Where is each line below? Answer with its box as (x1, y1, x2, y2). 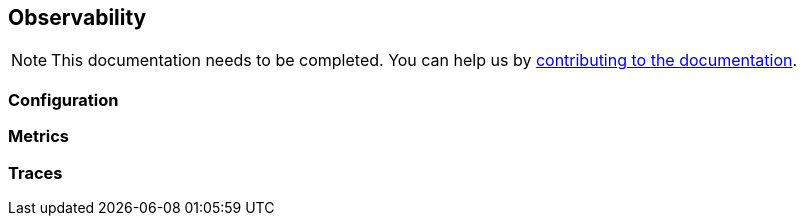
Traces (8, 162, 63, 183)
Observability (8, 5, 147, 30)
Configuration (8, 89, 119, 110)
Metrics (8, 126, 69, 147)
